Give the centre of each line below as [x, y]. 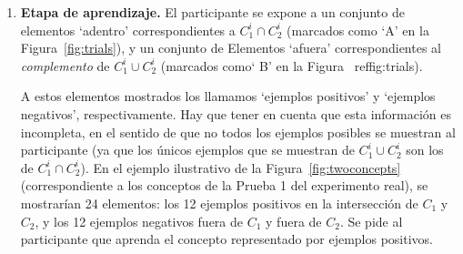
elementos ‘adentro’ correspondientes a [128, 30]
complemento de [65, 65]
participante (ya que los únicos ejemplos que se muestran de [187, 150]
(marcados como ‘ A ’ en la [358, 30]
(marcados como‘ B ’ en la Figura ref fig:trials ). [292, 65]
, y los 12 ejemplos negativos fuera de [139, 221]
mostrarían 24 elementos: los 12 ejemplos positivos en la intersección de [219, 203]
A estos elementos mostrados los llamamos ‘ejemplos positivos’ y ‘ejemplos [228, 96]
